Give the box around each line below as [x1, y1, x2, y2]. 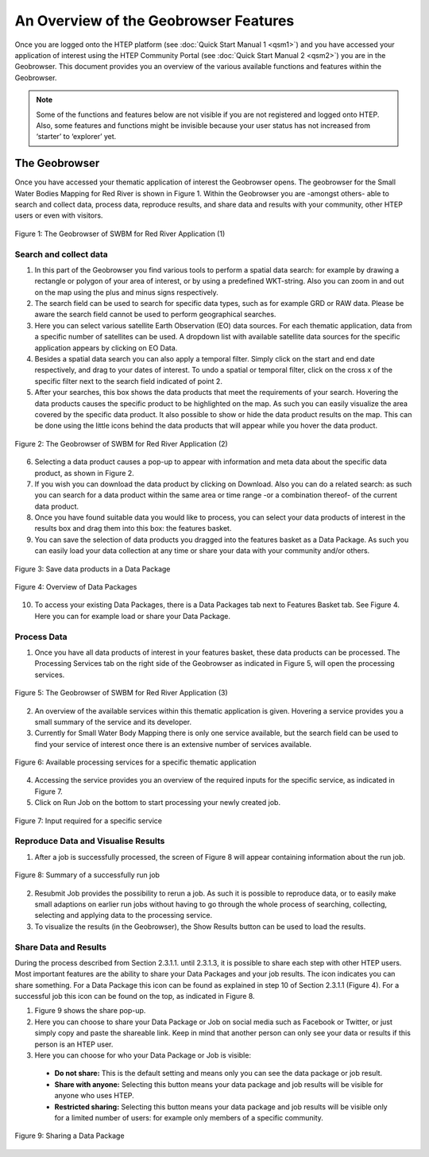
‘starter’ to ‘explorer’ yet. [36, 132, 117, 141]
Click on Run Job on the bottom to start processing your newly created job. [34, 798, 281, 807]
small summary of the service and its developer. [34, 717, 192, 726]
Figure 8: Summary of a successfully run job [14, 870, 160, 880]
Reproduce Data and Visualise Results [14, 835, 165, 846]
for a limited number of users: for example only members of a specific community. [54, 1112, 323, 1122]
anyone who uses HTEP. [54, 1091, 134, 1101]
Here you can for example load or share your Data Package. [34, 611, 230, 621]
